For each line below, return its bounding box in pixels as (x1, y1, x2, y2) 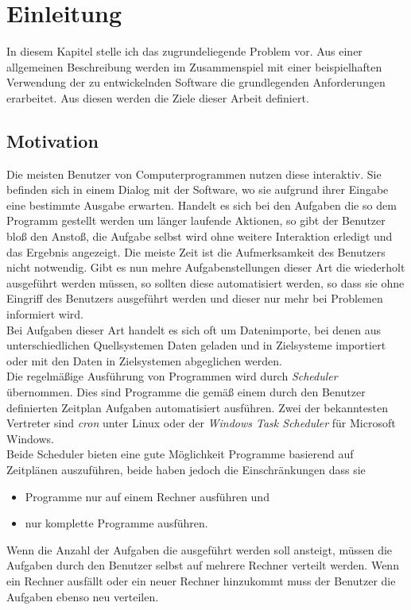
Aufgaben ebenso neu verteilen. (6, 588, 159, 604)
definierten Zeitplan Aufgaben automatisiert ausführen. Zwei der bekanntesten (6, 399, 388, 415)
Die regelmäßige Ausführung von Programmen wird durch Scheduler (6, 368, 338, 384)
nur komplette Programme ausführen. (25, 515, 208, 531)
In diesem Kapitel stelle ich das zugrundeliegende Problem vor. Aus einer (6, 43, 363, 60)
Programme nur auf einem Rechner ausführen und (25, 488, 269, 504)
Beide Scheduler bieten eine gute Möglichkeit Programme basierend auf (6, 446, 354, 462)
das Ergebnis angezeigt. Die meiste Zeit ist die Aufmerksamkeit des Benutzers (6, 243, 386, 260)
